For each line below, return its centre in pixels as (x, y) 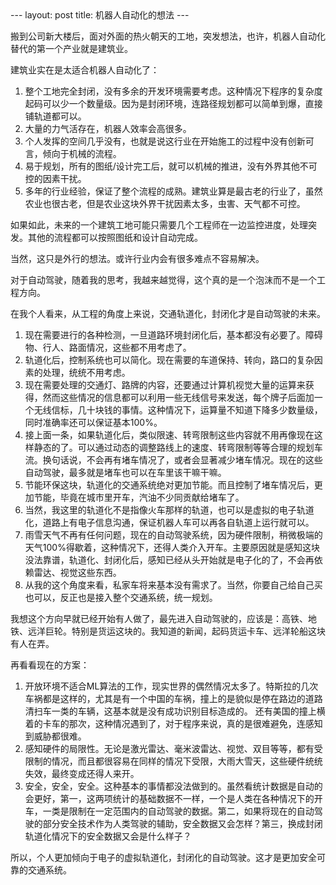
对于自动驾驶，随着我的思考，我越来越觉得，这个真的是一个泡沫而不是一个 (163, 280)
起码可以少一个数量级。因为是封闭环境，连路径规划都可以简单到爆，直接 (173, 103)
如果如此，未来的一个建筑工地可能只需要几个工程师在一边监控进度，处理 (159, 225)
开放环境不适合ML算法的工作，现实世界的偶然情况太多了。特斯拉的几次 (171, 686)
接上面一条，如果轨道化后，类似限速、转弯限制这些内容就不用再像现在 (169, 435)
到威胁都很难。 (55, 736)
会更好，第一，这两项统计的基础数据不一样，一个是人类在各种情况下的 (169, 798)
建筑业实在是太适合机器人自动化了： (85, 70)
